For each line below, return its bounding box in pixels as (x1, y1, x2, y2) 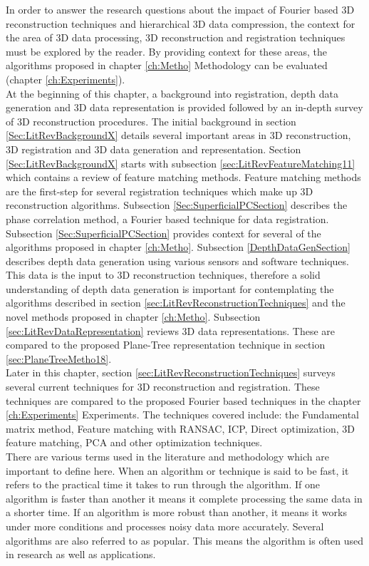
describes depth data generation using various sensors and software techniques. (6, 253, 349, 268)
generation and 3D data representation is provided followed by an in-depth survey (6, 100, 363, 115)
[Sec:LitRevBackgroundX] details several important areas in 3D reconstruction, (6, 128, 351, 143)
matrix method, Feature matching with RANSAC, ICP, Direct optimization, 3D (6, 421, 355, 436)
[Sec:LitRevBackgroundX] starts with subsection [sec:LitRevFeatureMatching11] (6, 155, 355, 170)
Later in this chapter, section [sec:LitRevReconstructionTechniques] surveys (6, 365, 336, 380)
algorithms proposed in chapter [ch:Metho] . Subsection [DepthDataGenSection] (6, 240, 350, 254)
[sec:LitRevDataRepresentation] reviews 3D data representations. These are (6, 323, 336, 338)
